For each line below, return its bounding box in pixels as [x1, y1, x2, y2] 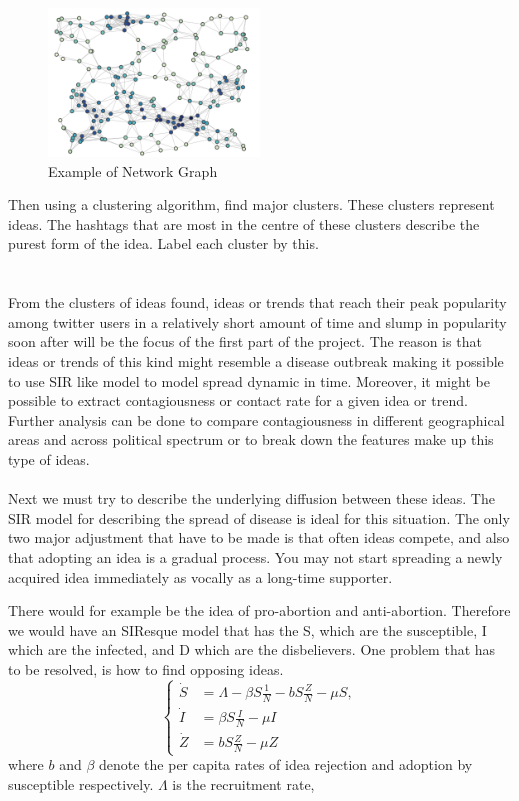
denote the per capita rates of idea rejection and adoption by [99, 754, 473, 775]
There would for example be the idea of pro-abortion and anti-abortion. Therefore [8, 600, 511, 621]
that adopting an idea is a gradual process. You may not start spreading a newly [8, 546, 503, 567]
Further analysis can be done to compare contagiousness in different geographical [8, 409, 505, 430]
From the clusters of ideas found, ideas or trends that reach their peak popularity [8, 292, 507, 313]
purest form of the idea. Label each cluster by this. [8, 233, 319, 254]
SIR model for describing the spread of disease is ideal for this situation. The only [8, 507, 510, 528]
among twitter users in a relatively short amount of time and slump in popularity [8, 311, 507, 332]
